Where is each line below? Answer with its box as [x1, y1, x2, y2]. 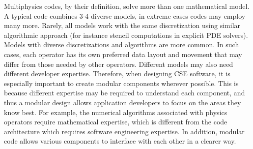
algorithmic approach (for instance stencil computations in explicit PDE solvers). [4, 30, 248, 40]
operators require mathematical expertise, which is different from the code [4, 117, 227, 127]
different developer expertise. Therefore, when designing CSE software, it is [4, 68, 230, 79]
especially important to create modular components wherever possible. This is [4, 78, 239, 88]
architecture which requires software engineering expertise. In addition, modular [4, 126, 245, 136]
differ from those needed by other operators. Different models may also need [4, 59, 233, 69]
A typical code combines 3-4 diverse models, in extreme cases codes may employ [4, 10, 246, 21]
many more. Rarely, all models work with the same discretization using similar [4, 20, 241, 30]
